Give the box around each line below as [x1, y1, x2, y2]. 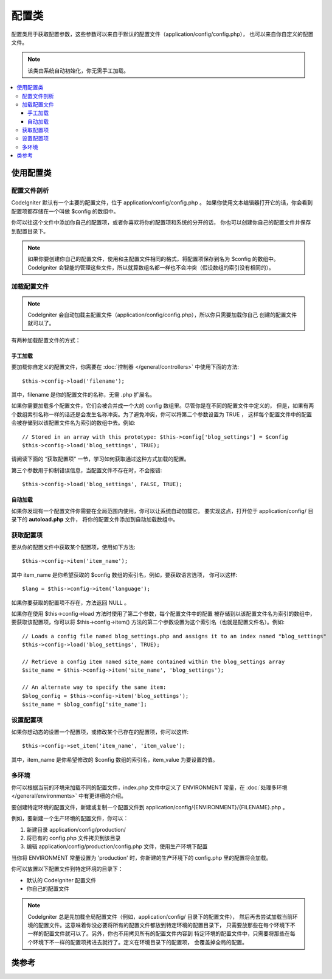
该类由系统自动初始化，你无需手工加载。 [27, 67, 129, 74]
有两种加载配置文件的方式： [11, 336, 81, 344]
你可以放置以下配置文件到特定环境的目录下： [11, 865, 123, 873]
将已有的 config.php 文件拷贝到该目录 [26, 834, 121, 841]
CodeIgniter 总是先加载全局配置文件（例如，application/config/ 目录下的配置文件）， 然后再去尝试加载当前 [27, 913, 293, 920]
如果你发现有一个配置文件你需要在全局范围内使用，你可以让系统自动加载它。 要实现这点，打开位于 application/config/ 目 [11, 507, 314, 514]
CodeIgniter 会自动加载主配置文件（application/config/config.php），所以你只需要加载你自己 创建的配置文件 [27, 311, 297, 319]
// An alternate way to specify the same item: [22, 684, 167, 691]
